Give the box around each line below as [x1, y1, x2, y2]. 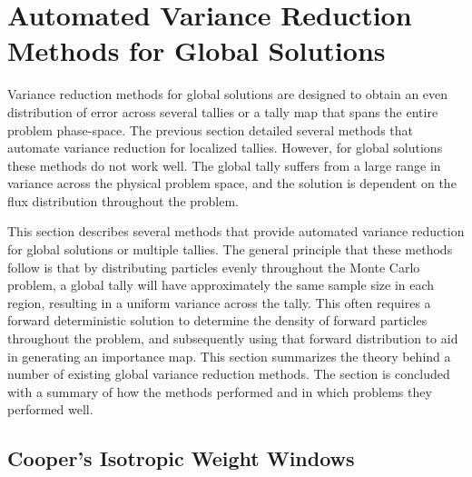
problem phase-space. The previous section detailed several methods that [7, 120, 413, 139]
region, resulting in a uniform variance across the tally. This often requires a [7, 293, 431, 312]
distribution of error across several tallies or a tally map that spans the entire [7, 102, 438, 121]
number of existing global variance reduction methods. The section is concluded [7, 364, 450, 383]
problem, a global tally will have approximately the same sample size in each [7, 275, 435, 294]
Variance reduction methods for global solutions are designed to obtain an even [7, 84, 448, 104]
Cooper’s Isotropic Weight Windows [7, 444, 355, 472]
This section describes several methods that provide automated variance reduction [7, 222, 465, 241]
